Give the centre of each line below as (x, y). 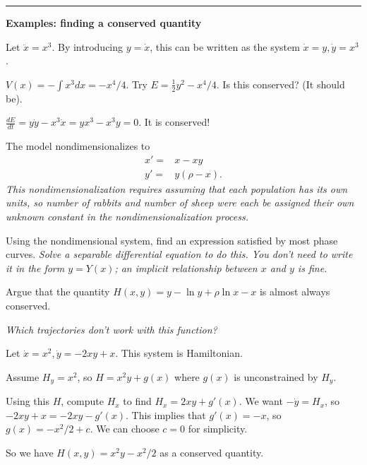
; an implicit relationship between (186, 267)
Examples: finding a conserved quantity (104, 23)
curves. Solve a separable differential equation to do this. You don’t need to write (179, 254)
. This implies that (166, 414)
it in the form (35, 267)
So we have (30, 453)
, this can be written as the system (225, 46)
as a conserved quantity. (212, 453)
